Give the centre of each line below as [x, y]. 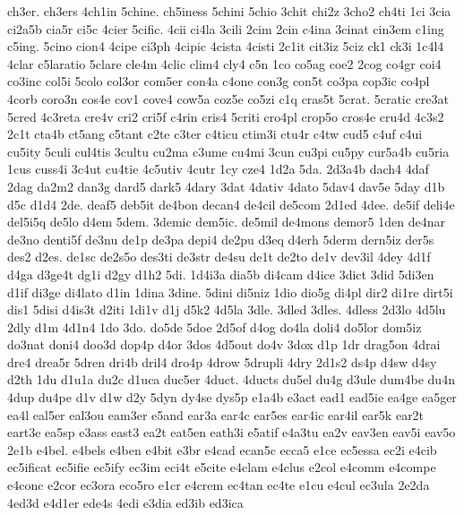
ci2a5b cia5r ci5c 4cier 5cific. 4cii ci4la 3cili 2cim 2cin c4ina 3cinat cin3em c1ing [226, 28]
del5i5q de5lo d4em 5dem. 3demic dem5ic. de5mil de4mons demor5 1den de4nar [226, 222]
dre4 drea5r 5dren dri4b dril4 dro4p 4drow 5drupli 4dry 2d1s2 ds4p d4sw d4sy [222, 361]
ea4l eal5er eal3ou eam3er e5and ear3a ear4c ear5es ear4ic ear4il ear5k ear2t [216, 414]
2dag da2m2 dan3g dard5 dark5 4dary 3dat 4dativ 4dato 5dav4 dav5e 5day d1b [226, 186]
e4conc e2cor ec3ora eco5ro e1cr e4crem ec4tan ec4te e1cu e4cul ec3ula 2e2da [219, 485]
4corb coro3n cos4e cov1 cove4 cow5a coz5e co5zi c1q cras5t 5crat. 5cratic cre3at [228, 98]
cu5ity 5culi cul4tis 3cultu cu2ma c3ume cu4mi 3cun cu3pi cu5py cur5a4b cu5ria [228, 151]
